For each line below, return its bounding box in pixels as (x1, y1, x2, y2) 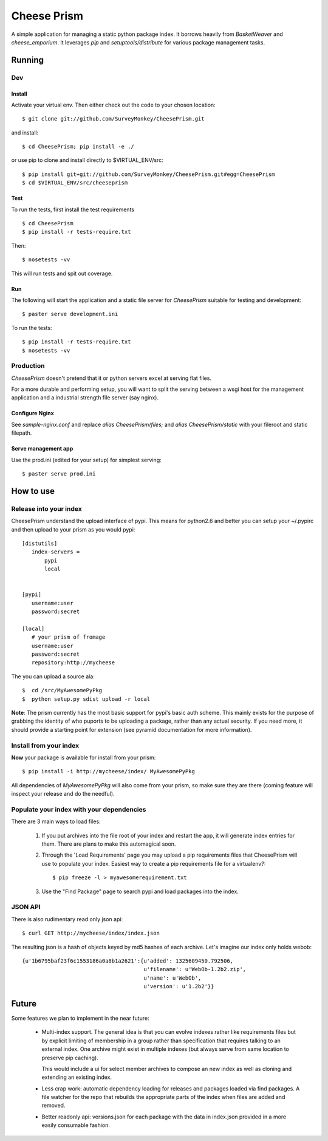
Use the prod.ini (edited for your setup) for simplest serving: (11, 456, 162, 463)
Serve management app (11, 445, 73, 452)
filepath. (11, 429, 32, 437)
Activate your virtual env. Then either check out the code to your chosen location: (11, 101, 216, 108)
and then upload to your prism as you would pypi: (11, 525, 135, 533)
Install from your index (11, 741, 80, 750)
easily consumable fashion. (41, 1122, 111, 1129)
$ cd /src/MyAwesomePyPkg (22, 687, 103, 694)
